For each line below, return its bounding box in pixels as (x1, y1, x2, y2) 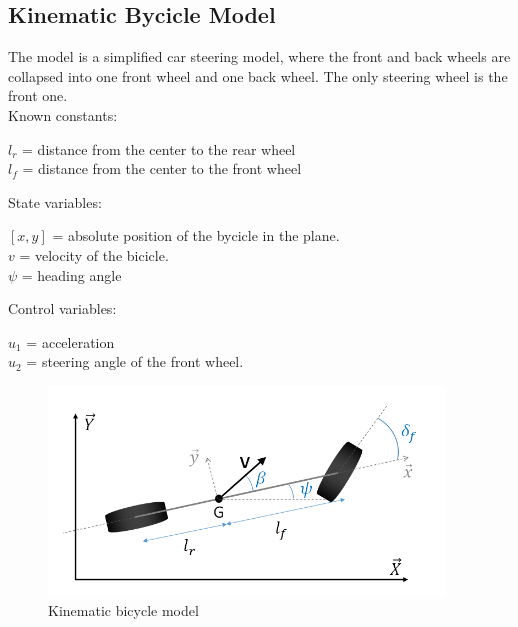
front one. (8, 85, 68, 106)
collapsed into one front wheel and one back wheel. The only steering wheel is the (8, 65, 508, 86)
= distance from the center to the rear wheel (22, 138, 296, 159)
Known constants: (8, 104, 118, 125)
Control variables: (8, 298, 117, 319)
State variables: (8, 191, 102, 212)
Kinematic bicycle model (48, 599, 199, 620)
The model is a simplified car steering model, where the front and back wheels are (8, 46, 511, 67)
